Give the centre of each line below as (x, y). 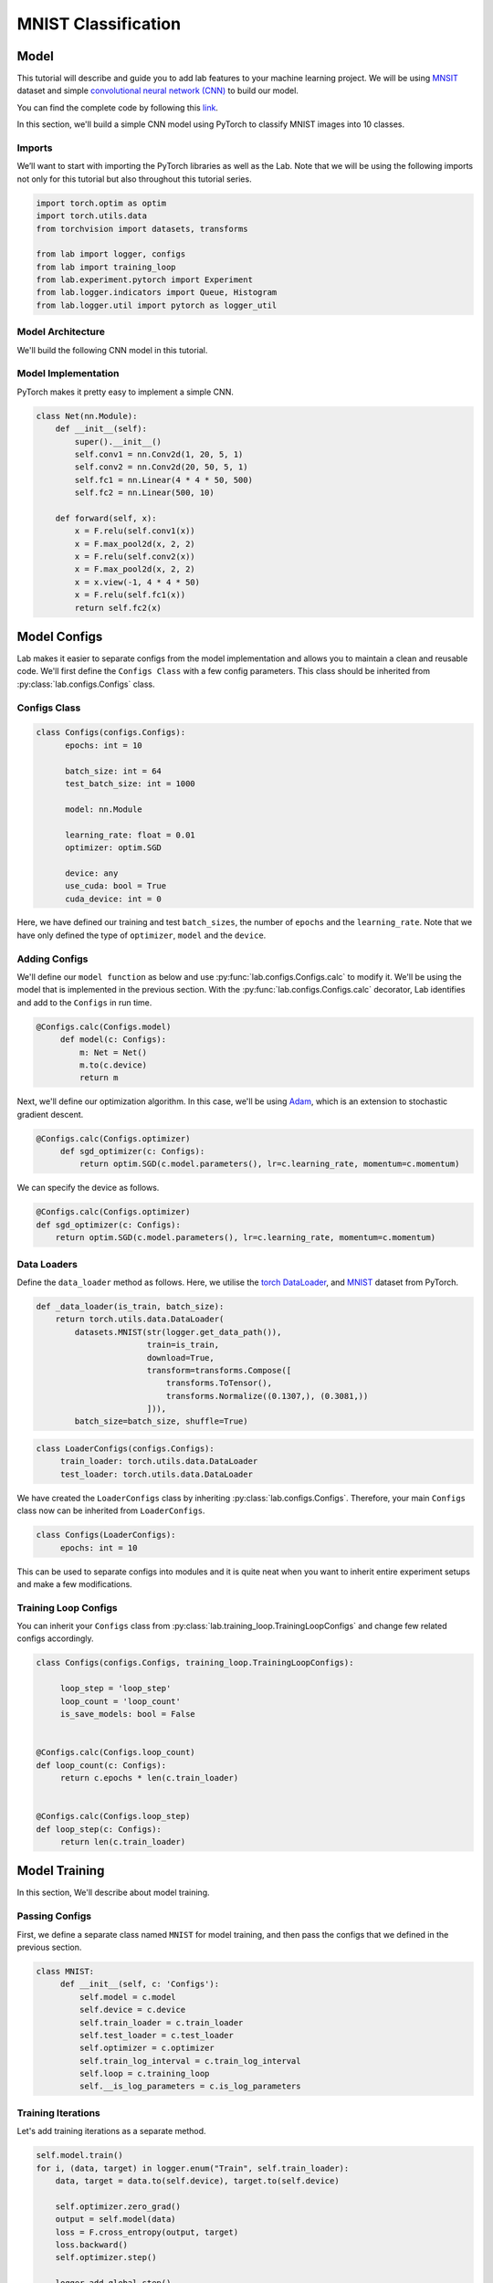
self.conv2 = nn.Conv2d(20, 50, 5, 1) (161, 467)
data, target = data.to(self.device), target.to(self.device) (197, 2181)
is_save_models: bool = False (127, 1714)
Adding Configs (52, 959)
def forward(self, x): (106, 518)
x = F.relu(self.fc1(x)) (130, 595)
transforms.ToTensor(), (219, 1383)
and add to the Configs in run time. (84, 1002)
